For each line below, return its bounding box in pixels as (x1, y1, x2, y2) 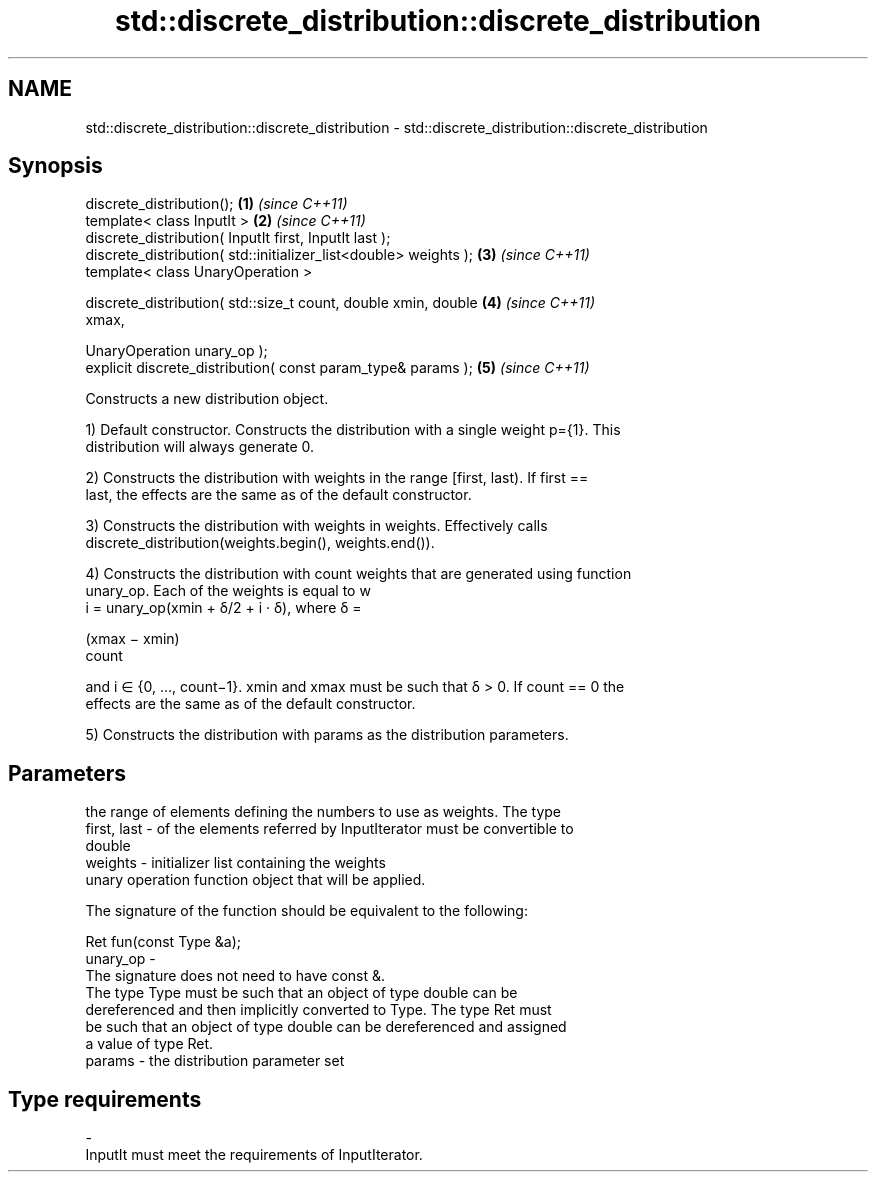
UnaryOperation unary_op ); (85, 342, 268, 360)
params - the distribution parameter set (85, 1052, 345, 1070)
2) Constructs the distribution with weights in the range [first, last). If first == (85, 469, 589, 487)
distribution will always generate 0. (85, 438, 315, 456)
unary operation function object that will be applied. (85, 871, 426, 889)
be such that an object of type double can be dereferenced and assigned (85, 1018, 567, 1036)
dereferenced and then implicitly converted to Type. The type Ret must (85, 1001, 552, 1019)
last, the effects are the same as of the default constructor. (85, 486, 472, 504)
